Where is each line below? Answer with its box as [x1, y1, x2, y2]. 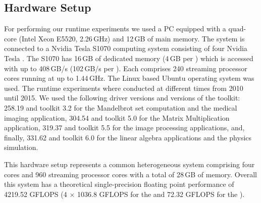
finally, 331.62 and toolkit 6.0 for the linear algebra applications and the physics [4, 132, 252, 142]
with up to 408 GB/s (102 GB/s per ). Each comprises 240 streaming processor [4, 63, 247, 73]
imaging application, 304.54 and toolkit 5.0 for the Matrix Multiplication [4, 112, 230, 123]
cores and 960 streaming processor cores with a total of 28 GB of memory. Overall [4, 169, 257, 179]
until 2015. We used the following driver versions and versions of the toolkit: [4, 92, 240, 103]
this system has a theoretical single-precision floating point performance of [4, 179, 234, 189]
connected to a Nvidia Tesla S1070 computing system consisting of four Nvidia [4, 43, 247, 54]
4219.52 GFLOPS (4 [4, 188, 67, 199]
